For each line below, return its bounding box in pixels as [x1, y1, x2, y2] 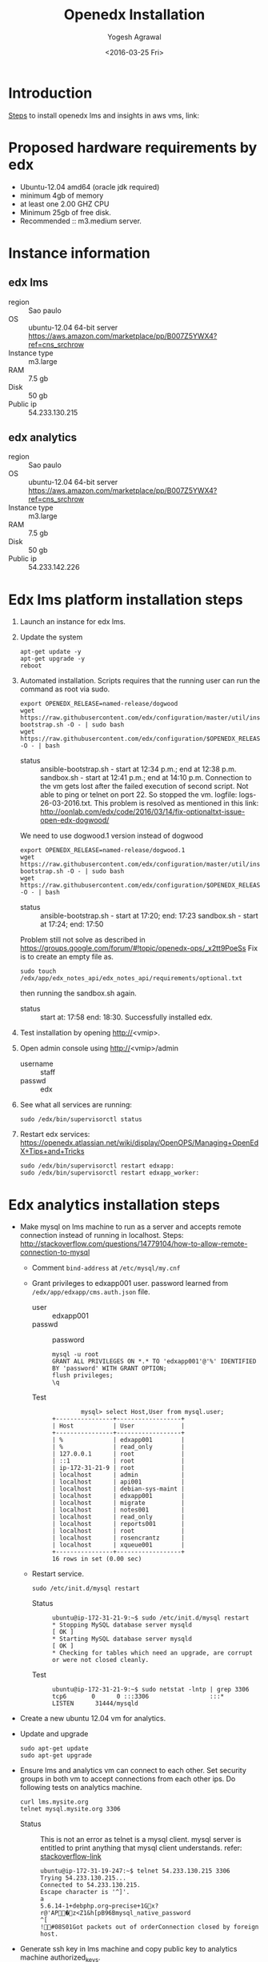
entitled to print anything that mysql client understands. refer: [39, 1843, 242, 1853]
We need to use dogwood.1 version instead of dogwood [19, 831, 204, 841]
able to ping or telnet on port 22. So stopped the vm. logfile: [39, 790, 238, 799]
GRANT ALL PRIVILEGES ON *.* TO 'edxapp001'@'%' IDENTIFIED [51, 1358, 257, 1366]
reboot [19, 662, 42, 670]
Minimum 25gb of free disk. [19, 207, 112, 217]
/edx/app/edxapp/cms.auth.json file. [31, 1287, 150, 1297]
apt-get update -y [19, 648, 82, 656]
